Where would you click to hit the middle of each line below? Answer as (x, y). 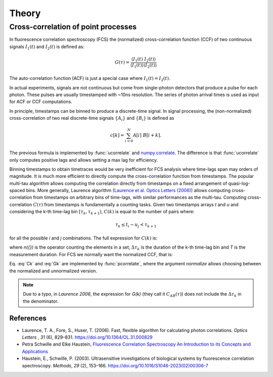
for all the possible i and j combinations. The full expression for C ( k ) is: (83, 238)
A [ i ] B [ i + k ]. (147, 135)
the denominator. (41, 301)
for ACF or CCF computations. (41, 102)
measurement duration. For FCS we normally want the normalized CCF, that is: (91, 254)
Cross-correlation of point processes (73, 27)
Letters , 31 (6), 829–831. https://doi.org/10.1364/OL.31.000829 (87, 337)
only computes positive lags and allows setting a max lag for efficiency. (83, 160)
